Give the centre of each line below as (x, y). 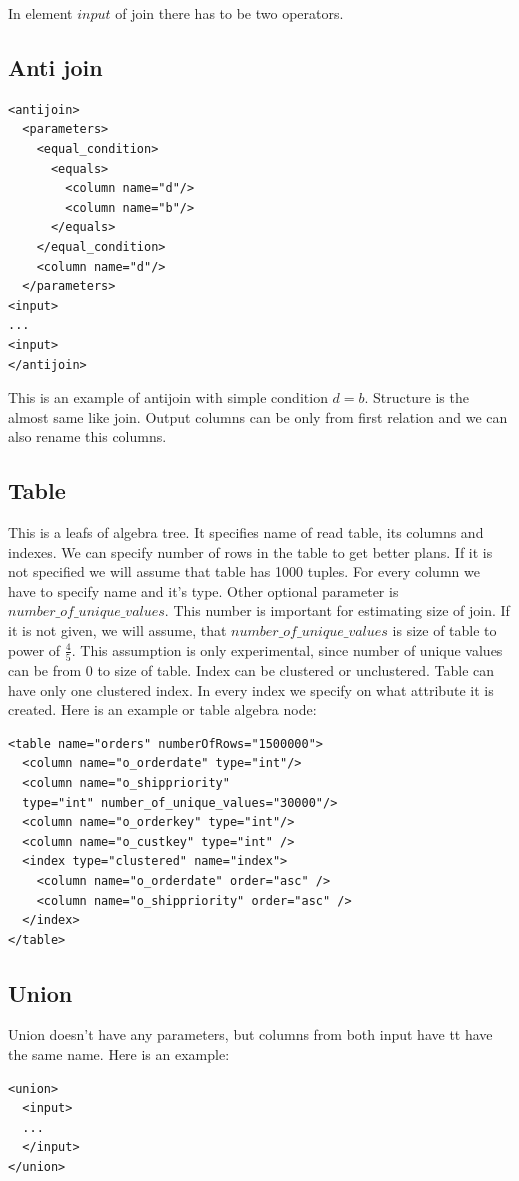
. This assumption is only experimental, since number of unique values (287, 649)
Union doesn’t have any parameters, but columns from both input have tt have (250, 1034)
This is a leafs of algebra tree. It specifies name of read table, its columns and (246, 532)
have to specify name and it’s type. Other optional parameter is (203, 590)
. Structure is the (416, 397)
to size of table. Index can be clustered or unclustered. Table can (296, 669)
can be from (45, 669)
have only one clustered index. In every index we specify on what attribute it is (251, 689)
